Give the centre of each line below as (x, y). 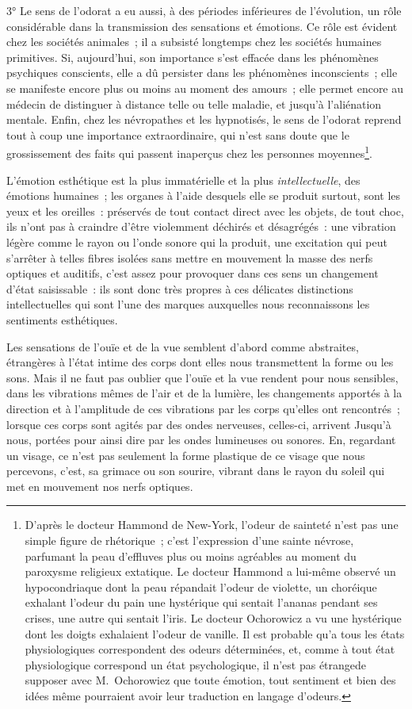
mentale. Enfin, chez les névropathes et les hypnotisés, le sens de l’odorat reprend (204, 119)
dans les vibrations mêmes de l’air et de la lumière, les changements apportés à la (204, 393)
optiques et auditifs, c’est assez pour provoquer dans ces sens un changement (193, 273)
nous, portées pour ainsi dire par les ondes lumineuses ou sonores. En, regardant (201, 440)
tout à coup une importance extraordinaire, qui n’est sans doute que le (178, 134)
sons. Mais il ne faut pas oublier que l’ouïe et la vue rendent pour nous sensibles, (202, 377)
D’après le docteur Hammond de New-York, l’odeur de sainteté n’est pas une (212, 525)
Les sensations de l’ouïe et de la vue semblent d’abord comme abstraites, (183, 346)
